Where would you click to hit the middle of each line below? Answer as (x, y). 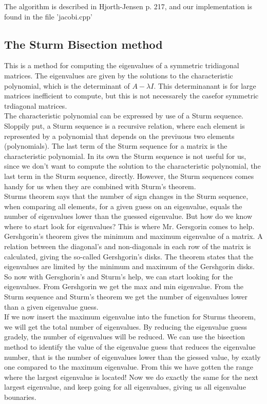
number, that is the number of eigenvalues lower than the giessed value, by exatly (132, 357)
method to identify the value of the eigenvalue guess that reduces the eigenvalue (130, 347)
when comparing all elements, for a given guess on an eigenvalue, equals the (123, 206)
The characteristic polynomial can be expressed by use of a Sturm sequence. (124, 116)
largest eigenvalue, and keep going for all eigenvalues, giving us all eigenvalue (125, 387)
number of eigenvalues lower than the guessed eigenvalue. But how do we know (128, 216)
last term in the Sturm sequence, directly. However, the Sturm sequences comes (129, 176)
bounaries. (20, 397)
